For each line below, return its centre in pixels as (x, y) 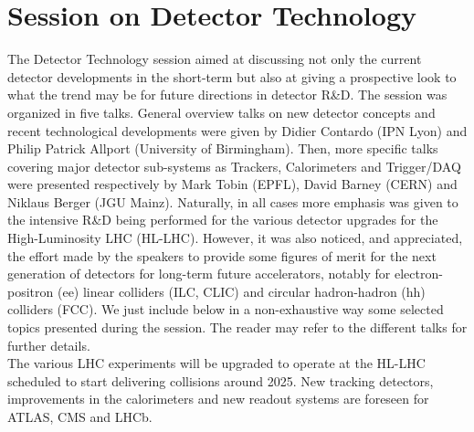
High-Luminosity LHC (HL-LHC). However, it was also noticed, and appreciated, (235, 238)
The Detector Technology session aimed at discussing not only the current (215, 59)
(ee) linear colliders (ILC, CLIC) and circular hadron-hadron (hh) (241, 291)
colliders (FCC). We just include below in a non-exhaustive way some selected (226, 309)
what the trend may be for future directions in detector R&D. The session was (227, 95)
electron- (418, 274)
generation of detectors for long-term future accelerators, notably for (199, 274)
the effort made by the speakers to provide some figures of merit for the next (222, 255)
